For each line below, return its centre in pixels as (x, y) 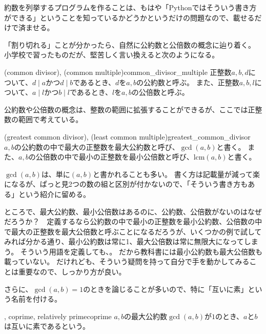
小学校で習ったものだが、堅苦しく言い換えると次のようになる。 (112, 55)
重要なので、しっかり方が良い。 (72, 272)
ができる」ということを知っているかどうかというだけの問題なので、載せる (129, 17)
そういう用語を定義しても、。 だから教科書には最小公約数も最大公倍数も (141, 251)
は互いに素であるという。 (47, 326)
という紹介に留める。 (54, 194)
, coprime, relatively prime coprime (58, 316)
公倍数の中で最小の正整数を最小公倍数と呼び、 (115, 157)
